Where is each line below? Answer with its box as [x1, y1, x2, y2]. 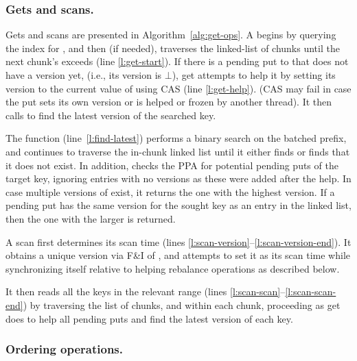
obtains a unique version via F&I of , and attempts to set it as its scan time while [5, 248, 351, 262]
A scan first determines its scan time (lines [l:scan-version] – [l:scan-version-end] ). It [5, 234, 352, 249]
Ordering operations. [5, 340, 124, 358]
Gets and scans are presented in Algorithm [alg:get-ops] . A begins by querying [5, 27, 336, 42]
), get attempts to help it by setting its [172, 68, 336, 82]
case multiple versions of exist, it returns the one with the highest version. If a [5, 184, 335, 199]
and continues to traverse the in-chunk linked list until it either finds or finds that [5, 144, 350, 158]
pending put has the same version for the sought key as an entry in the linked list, [5, 198, 352, 212]
